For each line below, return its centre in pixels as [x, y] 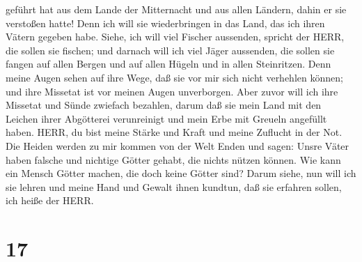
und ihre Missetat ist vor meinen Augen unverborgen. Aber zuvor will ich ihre [172, 91]
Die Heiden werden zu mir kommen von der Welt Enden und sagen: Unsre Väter [178, 145]
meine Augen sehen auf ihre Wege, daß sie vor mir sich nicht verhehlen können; [174, 77]
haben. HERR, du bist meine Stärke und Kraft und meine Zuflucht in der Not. [174, 132]
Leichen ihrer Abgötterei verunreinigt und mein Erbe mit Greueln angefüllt [166, 118]
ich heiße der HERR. [50, 200]
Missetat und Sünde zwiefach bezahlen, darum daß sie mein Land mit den [164, 105]
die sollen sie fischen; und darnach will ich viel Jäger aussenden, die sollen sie [170, 50]
